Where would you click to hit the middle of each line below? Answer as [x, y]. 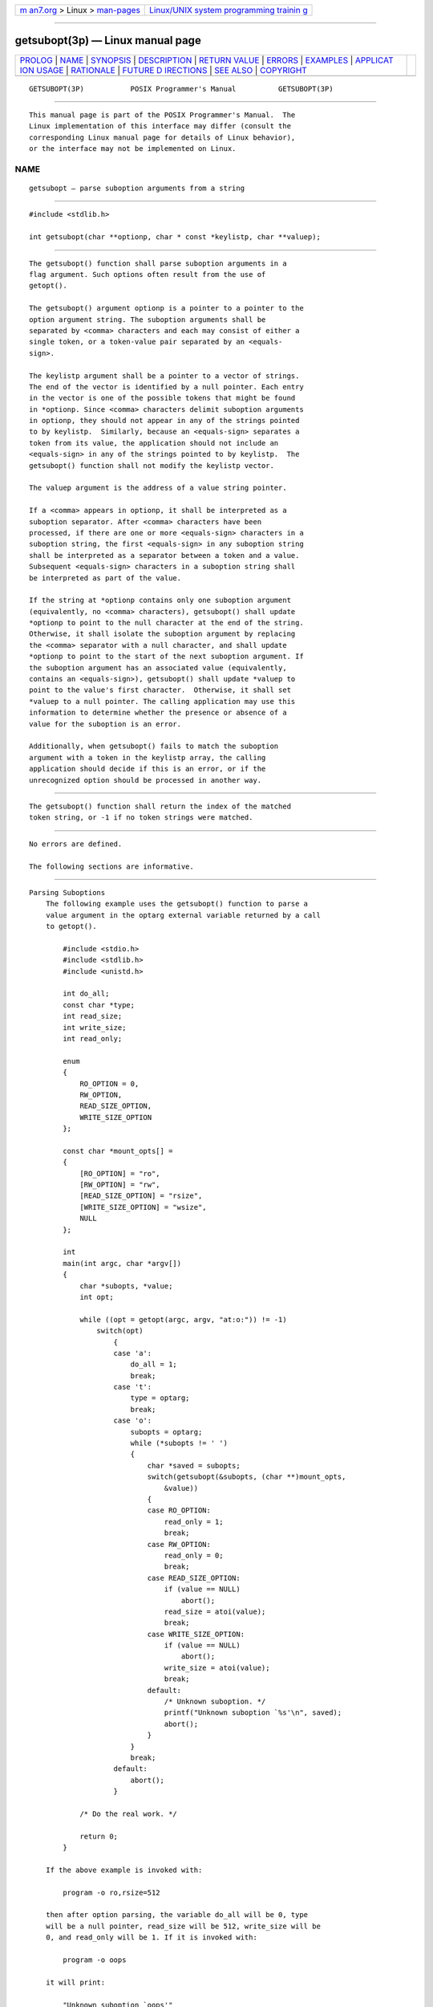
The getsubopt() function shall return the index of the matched [160, 806]
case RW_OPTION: [179, 1544]
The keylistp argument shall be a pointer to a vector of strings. [164, 376]
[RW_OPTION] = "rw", [120, 1185]
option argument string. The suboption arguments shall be [148, 320]
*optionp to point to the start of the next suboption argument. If [166, 657]
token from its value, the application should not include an [154, 443]
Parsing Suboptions [67, 892]
